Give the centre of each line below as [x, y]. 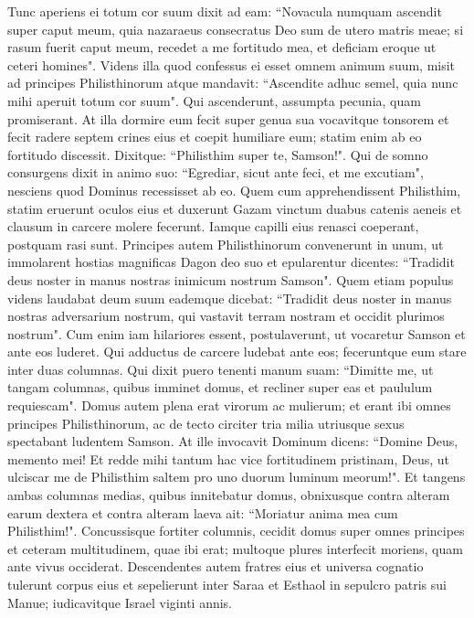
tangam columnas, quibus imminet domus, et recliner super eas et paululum [220, 387]
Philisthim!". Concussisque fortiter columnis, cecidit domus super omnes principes [236, 531]
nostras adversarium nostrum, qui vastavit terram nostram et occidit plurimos [226, 316]
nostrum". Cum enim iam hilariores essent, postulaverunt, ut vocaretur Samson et [237, 333]
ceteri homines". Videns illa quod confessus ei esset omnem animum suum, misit [232, 64]
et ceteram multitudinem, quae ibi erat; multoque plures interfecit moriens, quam [235, 548]
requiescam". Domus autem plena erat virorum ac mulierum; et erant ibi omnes [229, 405]
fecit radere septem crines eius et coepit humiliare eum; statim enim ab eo [215, 137]
